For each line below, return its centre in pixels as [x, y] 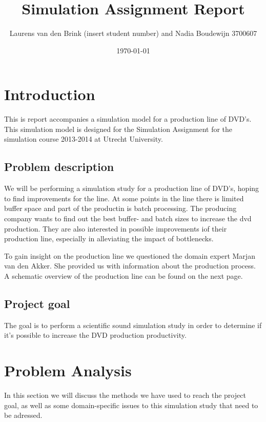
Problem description [59, 167]
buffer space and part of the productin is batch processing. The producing [120, 208]
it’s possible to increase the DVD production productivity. [95, 335]
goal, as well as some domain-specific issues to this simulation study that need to [131, 405]
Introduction [50, 94]
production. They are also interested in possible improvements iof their [116, 228]
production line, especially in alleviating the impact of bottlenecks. [109, 238]
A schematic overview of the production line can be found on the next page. [124, 275]
